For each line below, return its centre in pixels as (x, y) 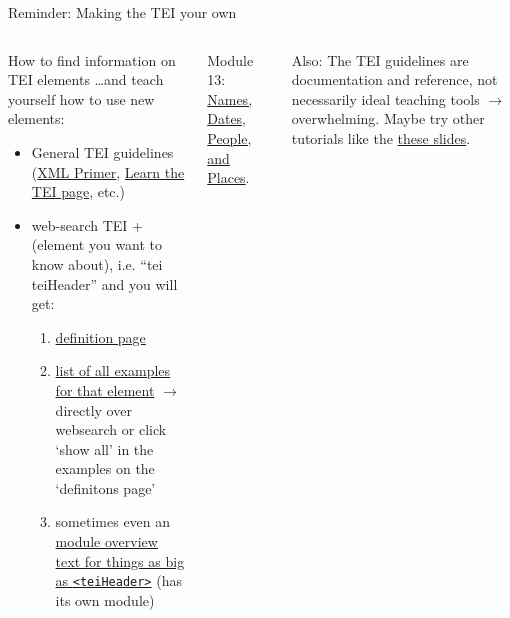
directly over (93, 409)
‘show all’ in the (104, 448)
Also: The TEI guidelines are (380, 59)
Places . (228, 177)
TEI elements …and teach (86, 79)
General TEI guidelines (102, 151)
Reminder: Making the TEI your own (122, 12)
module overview (106, 541)
